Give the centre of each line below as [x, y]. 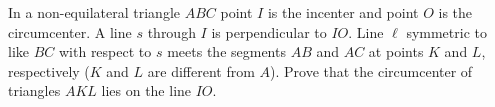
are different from [201, 70]
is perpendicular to [269, 31]
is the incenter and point [343, 12]
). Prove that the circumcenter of [371, 70]
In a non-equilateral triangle [94, 12]
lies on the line [146, 90]
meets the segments [226, 51]
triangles [34, 90]
